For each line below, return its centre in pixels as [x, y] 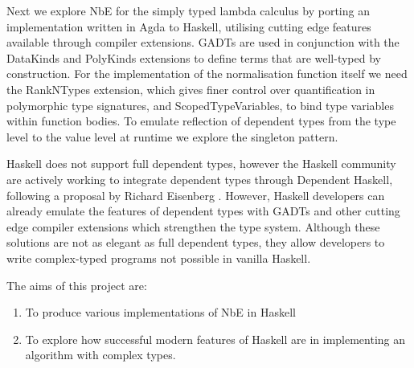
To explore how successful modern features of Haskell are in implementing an [215, 339]
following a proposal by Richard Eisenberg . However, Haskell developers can [196, 195]
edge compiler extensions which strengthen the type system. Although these [193, 226]
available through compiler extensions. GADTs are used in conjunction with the [203, 42]
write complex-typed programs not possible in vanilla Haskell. [159, 258]
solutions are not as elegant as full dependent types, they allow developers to [196, 242]
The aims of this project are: [77, 285]
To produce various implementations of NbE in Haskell [160, 312]
